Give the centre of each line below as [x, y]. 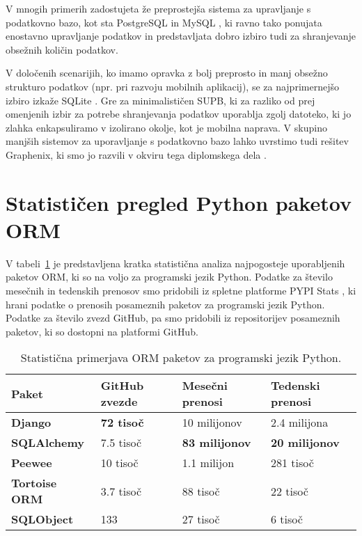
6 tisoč [287, 519]
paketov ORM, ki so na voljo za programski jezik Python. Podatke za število [169, 277]
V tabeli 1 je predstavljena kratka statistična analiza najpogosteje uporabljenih [175, 263]
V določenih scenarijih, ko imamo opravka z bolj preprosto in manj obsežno [167, 73]
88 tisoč [201, 491]
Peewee [32, 463]
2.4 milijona [300, 423]
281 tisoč [292, 463]
